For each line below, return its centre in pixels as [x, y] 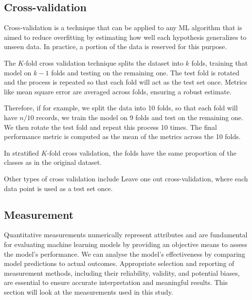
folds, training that [220, 62]
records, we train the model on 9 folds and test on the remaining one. [140, 117]
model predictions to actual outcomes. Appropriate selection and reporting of [119, 263]
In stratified [22, 152]
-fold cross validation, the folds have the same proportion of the [142, 152]
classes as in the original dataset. [53, 162]
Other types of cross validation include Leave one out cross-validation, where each [126, 178]
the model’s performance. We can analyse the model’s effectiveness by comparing [125, 254]
